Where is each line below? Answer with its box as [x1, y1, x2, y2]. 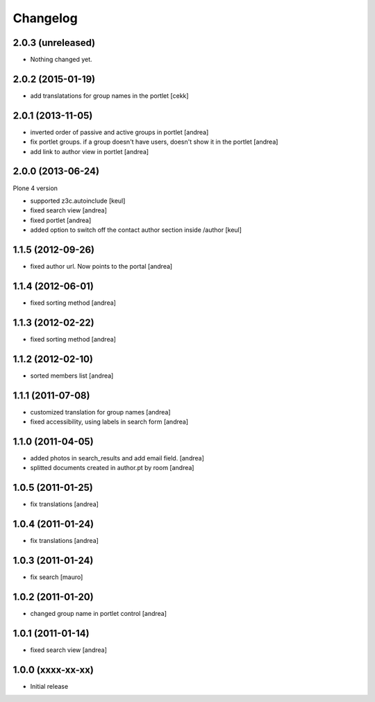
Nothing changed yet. [30, 56, 93, 64]
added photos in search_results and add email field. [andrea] [30, 453, 205, 462]
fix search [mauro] [30, 573, 83, 581]
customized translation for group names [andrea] [30, 408, 171, 416]
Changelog [12, 10, 78, 26]
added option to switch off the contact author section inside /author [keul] [30, 226, 242, 234]
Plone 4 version [12, 184, 58, 192]
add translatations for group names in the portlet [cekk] [30, 91, 189, 100]
